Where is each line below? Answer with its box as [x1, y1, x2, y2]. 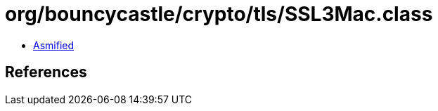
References [5, 63, 87, 81]
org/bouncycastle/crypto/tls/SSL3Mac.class [5, 2, 433, 26]
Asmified [33, 39, 75, 51]
